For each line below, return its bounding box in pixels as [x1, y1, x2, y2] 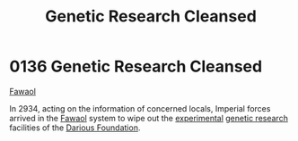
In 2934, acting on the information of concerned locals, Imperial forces [9, 103, 271, 113]
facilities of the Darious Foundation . [9, 122, 141, 133]
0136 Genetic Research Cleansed [9, 56, 263, 77]
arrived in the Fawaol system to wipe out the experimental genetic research [9, 112, 289, 123]
